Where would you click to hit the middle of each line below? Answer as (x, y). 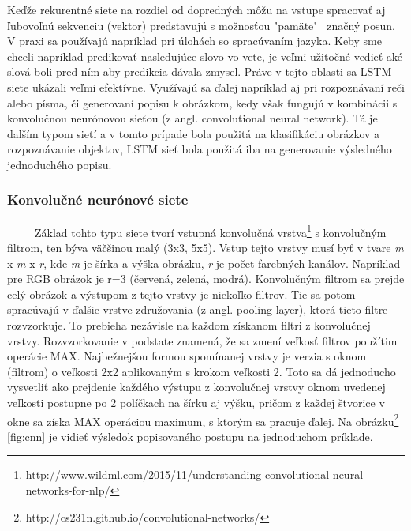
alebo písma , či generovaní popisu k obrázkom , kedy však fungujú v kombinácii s (202, 102)
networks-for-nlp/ (68, 490)
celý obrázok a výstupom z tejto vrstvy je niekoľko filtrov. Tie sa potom (181, 294)
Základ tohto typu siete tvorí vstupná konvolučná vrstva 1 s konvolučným (210, 231)
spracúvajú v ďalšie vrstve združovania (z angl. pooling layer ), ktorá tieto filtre (198, 309)
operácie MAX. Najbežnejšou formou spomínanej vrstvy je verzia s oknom (187, 356)
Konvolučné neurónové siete (98, 200)
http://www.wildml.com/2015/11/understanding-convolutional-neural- (196, 475)
